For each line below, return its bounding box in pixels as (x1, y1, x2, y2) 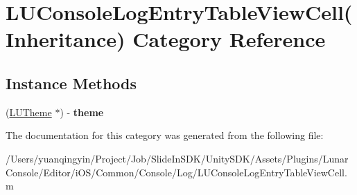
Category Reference (132, 25, 326, 53)
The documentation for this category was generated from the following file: (6, 128, 324, 142)
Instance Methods (6, 72, 137, 93)
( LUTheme (6, 104, 52, 119)
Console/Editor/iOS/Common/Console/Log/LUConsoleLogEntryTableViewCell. (6, 165, 347, 179)
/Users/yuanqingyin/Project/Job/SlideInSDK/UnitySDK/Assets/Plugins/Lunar (6, 151, 349, 165)
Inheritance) (6, 25, 125, 53)
